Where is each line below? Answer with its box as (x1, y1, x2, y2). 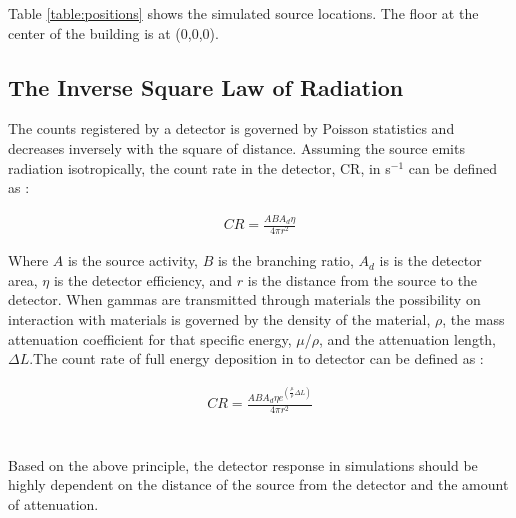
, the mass (442, 309, 505, 330)
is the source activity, (67, 250, 199, 271)
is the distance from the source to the (247, 269, 478, 290)
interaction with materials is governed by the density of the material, (8, 309, 431, 330)
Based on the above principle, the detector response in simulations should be (8, 454, 478, 475)
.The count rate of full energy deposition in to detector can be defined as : (29, 348, 484, 369)
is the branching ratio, (217, 250, 354, 271)
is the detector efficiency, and (53, 269, 233, 290)
